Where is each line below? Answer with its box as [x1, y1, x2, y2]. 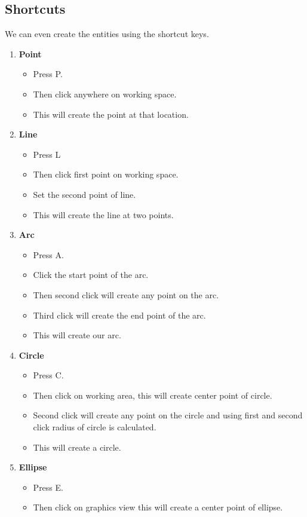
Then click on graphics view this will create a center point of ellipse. [33, 501, 283, 513]
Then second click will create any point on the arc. [33, 288, 219, 301]
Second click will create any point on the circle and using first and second [33, 409, 303, 421]
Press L [33, 148, 61, 160]
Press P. [33, 68, 63, 80]
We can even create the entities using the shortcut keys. [5, 27, 209, 40]
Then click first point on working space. [33, 168, 179, 181]
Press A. [33, 248, 64, 261]
